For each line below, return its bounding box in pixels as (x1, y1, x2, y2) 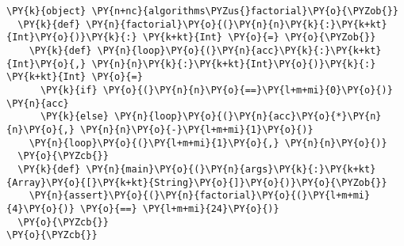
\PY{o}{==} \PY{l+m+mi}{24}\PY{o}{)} (80, 202, 279, 214)
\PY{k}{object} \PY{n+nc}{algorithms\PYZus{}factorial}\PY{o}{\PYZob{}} (6, 6, 398, 17)
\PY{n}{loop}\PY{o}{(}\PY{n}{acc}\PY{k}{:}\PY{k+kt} (97, 44, 382, 56)
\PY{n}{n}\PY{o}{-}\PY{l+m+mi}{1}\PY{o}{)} (80, 123, 314, 135)
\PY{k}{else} (40, 111, 109, 123)
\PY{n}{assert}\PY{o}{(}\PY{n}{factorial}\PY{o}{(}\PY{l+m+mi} (29, 190, 371, 202)
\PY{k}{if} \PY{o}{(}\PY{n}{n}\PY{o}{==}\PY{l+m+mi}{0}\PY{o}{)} (40, 84, 393, 96)
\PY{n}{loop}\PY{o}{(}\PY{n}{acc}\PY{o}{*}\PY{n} (114, 111, 382, 123)
